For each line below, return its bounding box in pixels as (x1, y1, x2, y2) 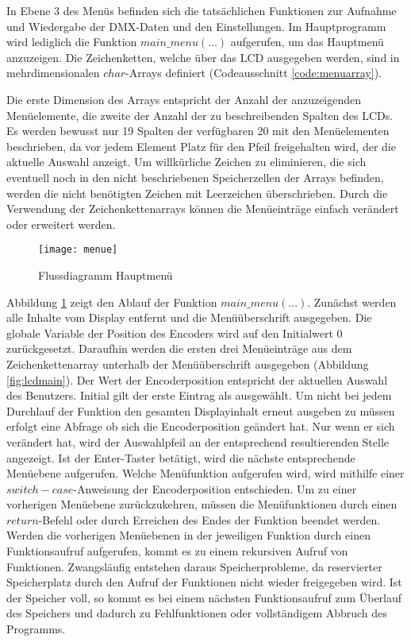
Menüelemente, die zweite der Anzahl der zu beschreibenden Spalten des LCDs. (6, 106, 394, 123)
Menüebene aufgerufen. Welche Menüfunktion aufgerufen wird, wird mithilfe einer (6, 465, 405, 481)
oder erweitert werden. (6, 215, 116, 232)
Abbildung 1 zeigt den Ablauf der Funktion (6, 293, 217, 310)
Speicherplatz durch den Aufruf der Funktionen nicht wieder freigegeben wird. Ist (6, 574, 402, 590)
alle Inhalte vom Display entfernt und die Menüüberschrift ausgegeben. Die (6, 309, 372, 326)
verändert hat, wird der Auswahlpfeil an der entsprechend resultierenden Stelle (6, 433, 390, 450)
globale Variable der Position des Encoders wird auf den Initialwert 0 (6, 324, 343, 341)
